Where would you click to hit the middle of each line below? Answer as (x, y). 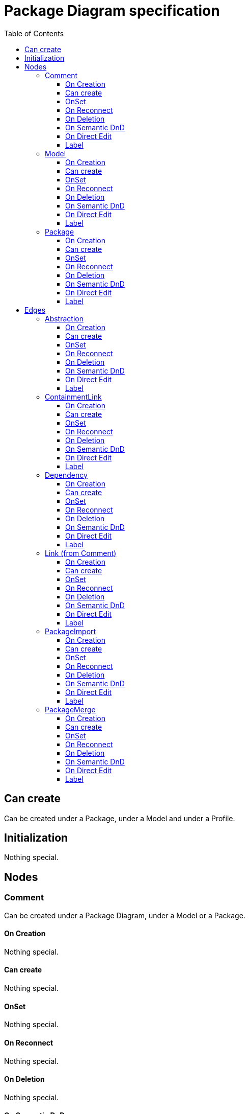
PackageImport (71, 631)
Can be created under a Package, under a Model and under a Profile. (120, 818)
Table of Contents (34, 33)
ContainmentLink (73, 397)
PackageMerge (70, 709)
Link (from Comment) (81, 553)
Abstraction (64, 318)
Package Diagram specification (112, 11)
